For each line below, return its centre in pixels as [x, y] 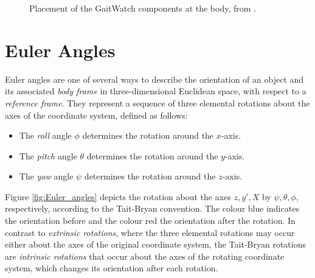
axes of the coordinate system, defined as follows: [96, 115]
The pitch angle [48, 155]
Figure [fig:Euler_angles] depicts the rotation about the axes [118, 196]
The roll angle [45, 135]
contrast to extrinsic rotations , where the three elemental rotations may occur [150, 232]
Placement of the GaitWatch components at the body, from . [143, 8]
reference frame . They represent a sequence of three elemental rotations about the [157, 103]
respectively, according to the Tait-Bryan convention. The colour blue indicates [152, 208]
